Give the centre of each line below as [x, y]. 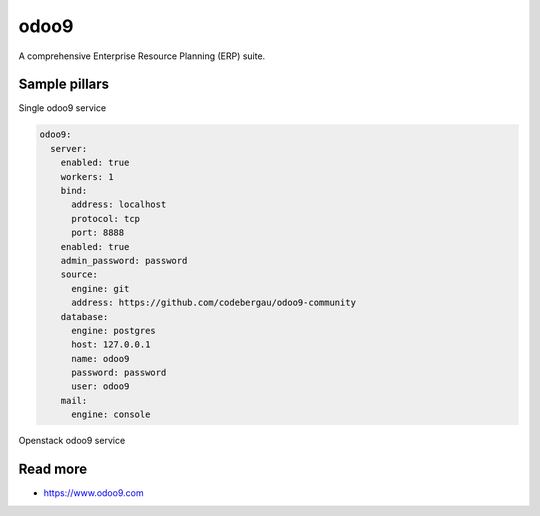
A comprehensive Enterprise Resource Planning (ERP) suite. [142, 56]
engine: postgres [114, 330]
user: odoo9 [100, 386]
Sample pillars [64, 84]
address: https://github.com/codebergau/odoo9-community [214, 303]
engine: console [111, 414]
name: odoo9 [100, 358]
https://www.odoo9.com [93, 493]
